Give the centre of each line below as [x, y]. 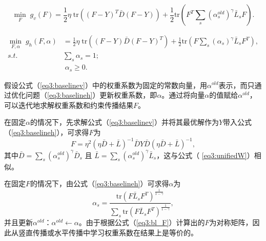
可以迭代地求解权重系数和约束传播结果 [69, 105]
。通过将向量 [183, 95]
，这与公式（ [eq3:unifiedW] [202, 155]
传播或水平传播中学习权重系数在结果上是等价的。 [115, 232]
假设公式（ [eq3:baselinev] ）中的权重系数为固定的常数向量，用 [106, 85]
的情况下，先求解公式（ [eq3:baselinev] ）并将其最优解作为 [124, 122]
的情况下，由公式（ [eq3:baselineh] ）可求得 [100, 183]
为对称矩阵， [231, 222]
